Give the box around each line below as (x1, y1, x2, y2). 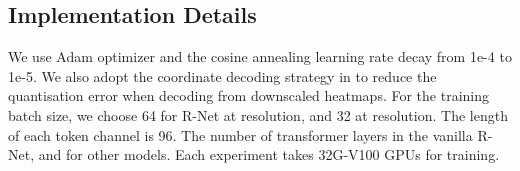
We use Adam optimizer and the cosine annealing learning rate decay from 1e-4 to (8, 46, 512, 67)
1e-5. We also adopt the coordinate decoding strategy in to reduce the (8, 65, 437, 86)
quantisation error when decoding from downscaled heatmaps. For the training (8, 85, 489, 106)
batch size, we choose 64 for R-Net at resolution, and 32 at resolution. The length (8, 104, 508, 125)
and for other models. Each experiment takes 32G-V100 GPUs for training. (38, 144, 500, 165)
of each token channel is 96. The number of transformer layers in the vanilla (8, 124, 473, 145)
